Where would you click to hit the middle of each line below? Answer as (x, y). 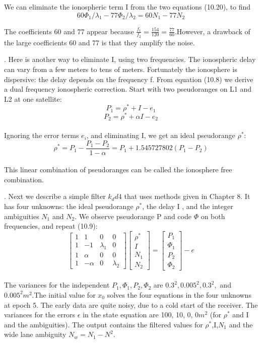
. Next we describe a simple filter (55, 196)
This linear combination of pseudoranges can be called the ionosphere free (118, 169)
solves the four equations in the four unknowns (179, 294)
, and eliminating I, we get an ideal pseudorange (161, 135)
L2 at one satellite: (33, 98)
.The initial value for (64, 294)
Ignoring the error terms (42, 135)
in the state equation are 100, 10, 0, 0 (141, 315)
